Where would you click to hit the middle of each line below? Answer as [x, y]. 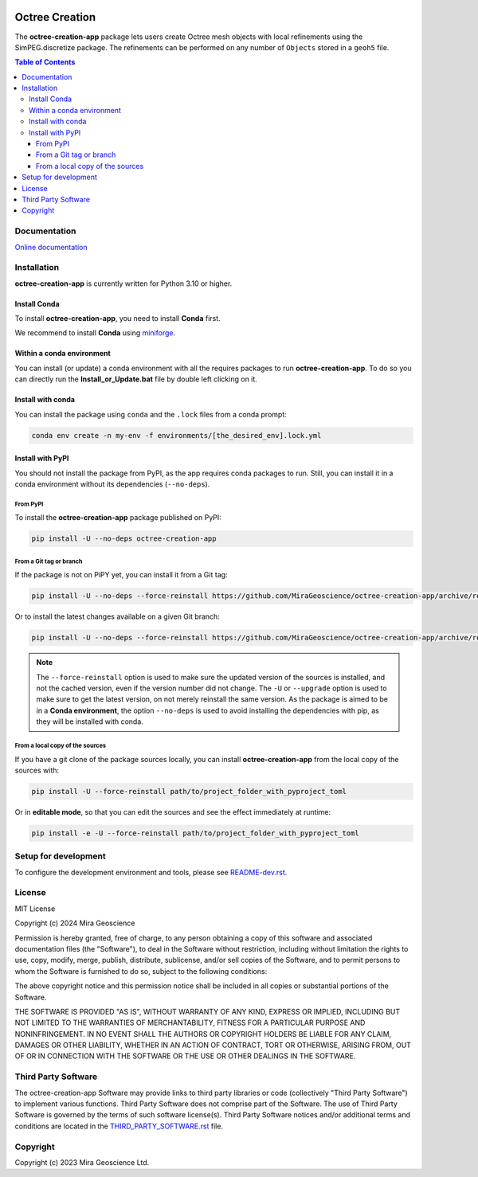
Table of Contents [45, 62]
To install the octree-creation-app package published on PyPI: [118, 518]
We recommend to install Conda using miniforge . [95, 333]
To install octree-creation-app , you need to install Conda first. [118, 319]
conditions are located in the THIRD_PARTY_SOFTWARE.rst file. [119, 1126]
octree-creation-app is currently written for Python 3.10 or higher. [123, 283]
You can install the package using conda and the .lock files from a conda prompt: [151, 414]
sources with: [37, 770]
